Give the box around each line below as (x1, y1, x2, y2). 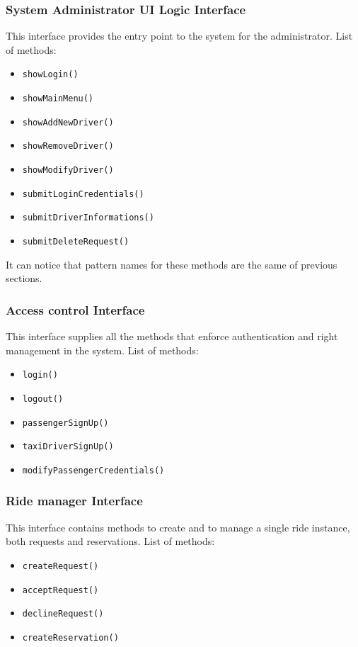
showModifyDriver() (22, 165, 114, 176)
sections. (6, 271, 42, 286)
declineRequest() (22, 609, 104, 619)
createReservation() (22, 632, 119, 643)
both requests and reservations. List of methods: (6, 534, 215, 548)
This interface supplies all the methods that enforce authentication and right (6, 329, 338, 344)
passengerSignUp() (22, 417, 109, 428)
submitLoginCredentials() (22, 189, 144, 199)
